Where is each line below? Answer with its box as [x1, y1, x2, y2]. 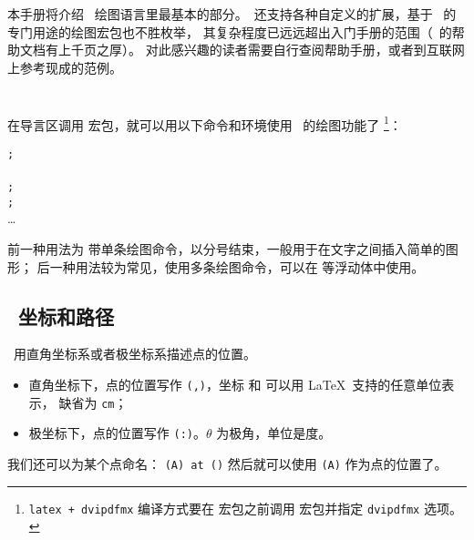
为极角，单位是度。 [216, 423, 332, 443]
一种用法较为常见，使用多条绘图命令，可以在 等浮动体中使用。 [49, 257, 425, 276]
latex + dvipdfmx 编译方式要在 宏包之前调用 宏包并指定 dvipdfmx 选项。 [28, 498, 462, 517]
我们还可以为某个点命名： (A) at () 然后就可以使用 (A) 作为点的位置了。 [7, 453, 448, 473]
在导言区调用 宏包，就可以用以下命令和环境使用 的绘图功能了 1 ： [7, 112, 402, 134]
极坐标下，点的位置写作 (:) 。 [28, 423, 206, 443]
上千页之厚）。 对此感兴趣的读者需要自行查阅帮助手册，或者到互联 [57, 40, 452, 59]
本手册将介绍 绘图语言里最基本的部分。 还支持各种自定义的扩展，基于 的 [7, 5, 457, 23]
